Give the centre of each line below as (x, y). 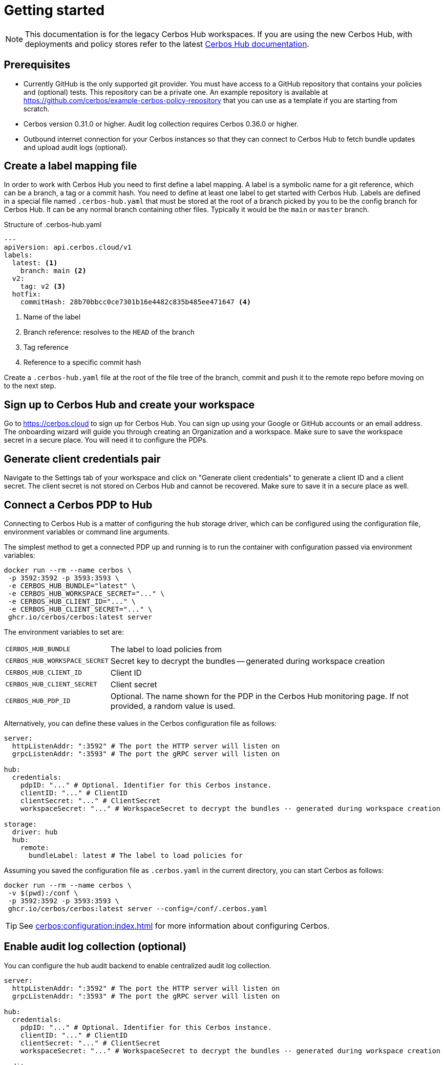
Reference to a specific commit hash (82, 362)
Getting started (54, 10)
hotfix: (26, 294)
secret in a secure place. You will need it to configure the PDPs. (106, 440)
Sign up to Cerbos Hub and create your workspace (129, 405)
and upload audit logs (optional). (76, 147)
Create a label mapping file (71, 166)
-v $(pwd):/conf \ (43, 893)
